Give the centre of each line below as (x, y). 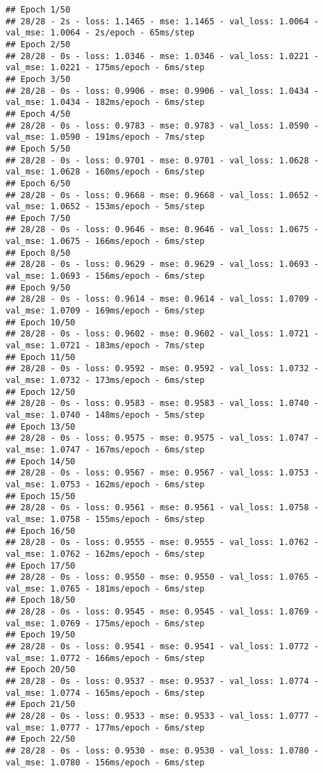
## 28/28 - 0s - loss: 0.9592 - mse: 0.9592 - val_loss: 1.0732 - (163, 369)
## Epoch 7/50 (38, 218)
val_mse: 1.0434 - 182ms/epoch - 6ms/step (105, 103)
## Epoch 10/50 (41, 322)
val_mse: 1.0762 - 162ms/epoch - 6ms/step (105, 554)
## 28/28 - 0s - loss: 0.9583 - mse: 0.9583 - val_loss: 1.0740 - (163, 404)
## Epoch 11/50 (41, 357)
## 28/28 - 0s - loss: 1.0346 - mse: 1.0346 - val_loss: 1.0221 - (163, 56)
